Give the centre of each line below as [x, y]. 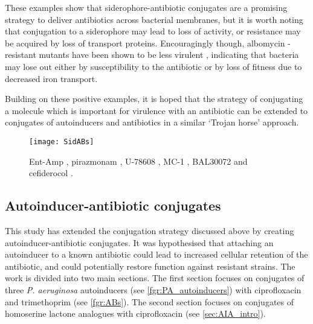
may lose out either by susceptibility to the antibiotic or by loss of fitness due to [153, 66]
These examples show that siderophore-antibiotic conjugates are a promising [146, 7]
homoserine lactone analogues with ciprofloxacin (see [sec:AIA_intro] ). [135, 313]
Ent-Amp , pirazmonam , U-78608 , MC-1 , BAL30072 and [138, 161]
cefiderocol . [51, 173]
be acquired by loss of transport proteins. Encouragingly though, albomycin [145, 43]
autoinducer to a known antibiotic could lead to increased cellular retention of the [156, 254]
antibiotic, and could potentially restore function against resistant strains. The [150, 266]
